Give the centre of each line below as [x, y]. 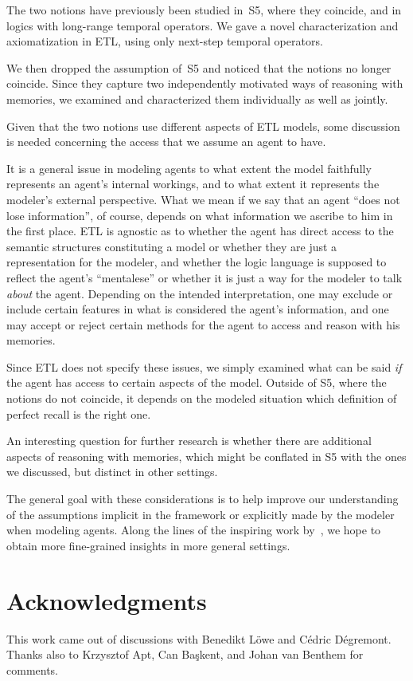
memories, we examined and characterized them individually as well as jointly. [197, 98]
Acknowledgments [107, 600]
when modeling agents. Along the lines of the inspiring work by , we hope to [194, 530]
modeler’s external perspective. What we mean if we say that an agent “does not [203, 199]
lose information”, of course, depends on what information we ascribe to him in [200, 215]
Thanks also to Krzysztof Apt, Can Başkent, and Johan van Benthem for [185, 654]
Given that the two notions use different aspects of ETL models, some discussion [203, 126]
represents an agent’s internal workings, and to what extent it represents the [193, 184]
